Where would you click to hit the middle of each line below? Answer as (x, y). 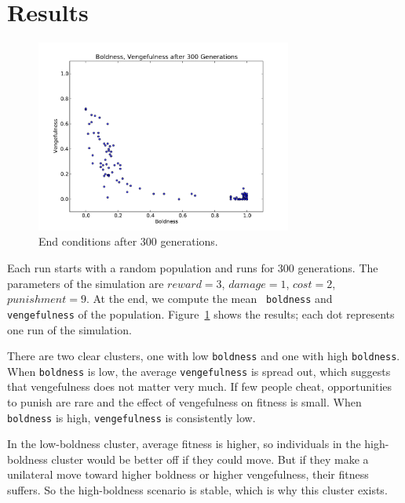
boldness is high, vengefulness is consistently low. (131, 417)
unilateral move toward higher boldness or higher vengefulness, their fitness (188, 474)
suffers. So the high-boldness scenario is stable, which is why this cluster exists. (197, 490)
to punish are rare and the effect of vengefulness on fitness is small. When (184, 402)
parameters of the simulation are (86, 283)
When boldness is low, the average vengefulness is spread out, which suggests (199, 371)
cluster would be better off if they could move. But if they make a (210, 459)
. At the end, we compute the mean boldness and (209, 299)
